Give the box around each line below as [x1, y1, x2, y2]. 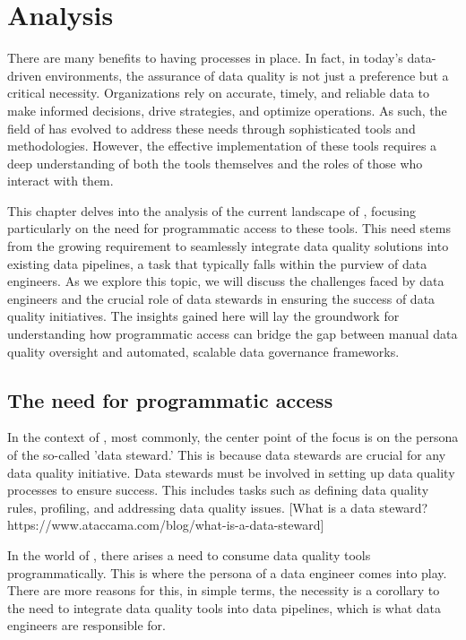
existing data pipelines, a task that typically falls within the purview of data [7, 254, 427, 272]
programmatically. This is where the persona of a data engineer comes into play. [7, 563, 447, 582]
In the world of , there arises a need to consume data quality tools [7, 545, 371, 564]
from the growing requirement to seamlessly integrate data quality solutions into [7, 237, 449, 255]
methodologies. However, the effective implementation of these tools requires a [7, 136, 437, 155]
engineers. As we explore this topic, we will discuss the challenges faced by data [7, 272, 444, 290]
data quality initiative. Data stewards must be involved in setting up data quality [7, 463, 455, 481]
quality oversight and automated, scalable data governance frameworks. [7, 342, 400, 360]
